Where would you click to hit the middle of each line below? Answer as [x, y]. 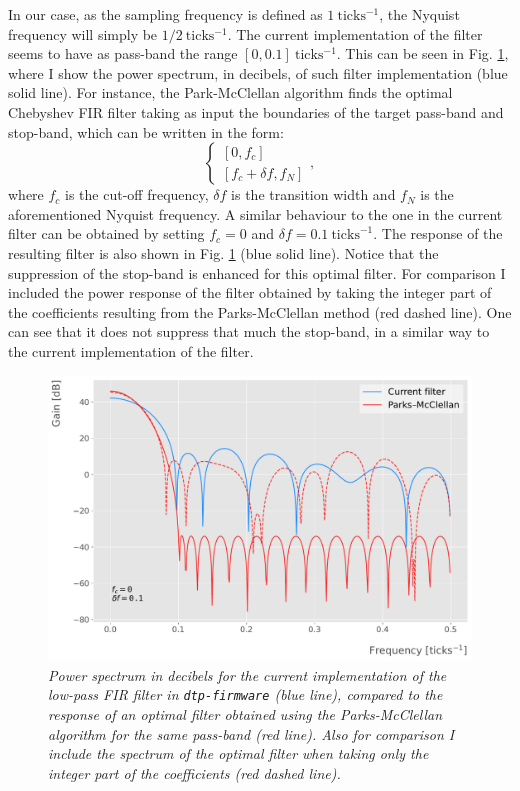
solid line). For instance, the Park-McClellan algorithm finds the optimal [230, 92]
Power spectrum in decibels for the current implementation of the [247, 674]
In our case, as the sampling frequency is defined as [165, 14]
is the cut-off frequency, [137, 194]
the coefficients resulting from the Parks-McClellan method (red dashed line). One [260, 311]
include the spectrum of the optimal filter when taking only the [238, 753]
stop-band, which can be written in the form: [146, 131]
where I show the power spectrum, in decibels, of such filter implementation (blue [258, 72]
